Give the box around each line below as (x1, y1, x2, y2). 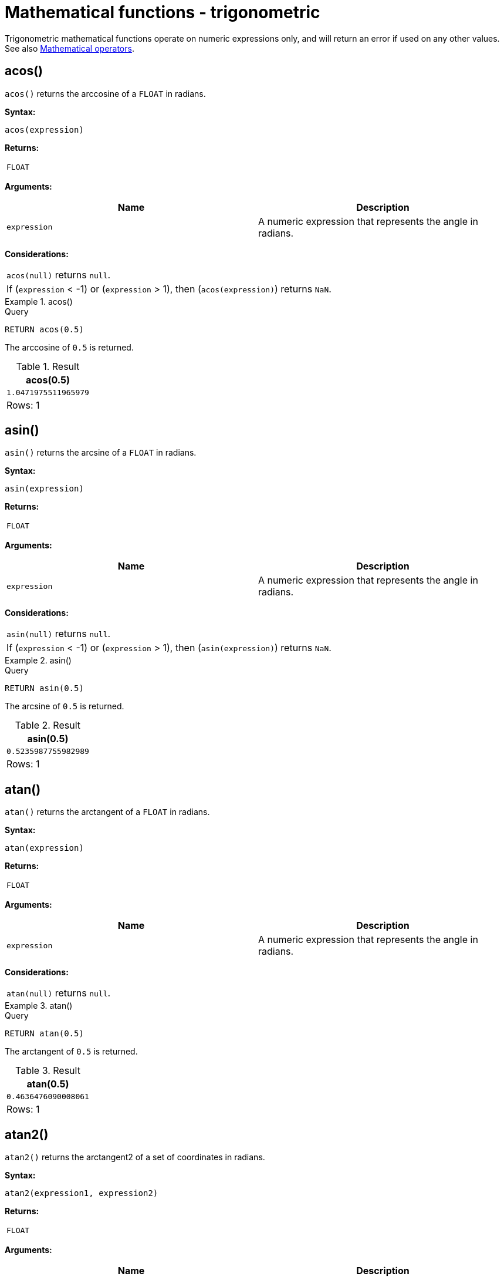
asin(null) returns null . (6, 628, 111, 640)
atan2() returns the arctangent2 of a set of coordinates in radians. (5, 1152, 265, 1163)
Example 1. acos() (5, 296, 73, 306)
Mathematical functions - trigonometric (5, 2, 320, 22)
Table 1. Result (16, 360, 80, 372)
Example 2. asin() (5, 655, 72, 666)
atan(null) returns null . (6, 987, 111, 999)
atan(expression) (5, 843, 84, 853)
